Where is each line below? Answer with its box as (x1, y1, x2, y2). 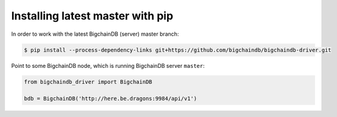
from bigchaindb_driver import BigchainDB (24, 78, 152, 85)
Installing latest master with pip (11, 9, 174, 22)
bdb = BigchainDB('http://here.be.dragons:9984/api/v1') (24, 95, 197, 102)
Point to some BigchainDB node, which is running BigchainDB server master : (11, 62, 205, 69)
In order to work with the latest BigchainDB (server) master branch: (11, 30, 179, 38)
